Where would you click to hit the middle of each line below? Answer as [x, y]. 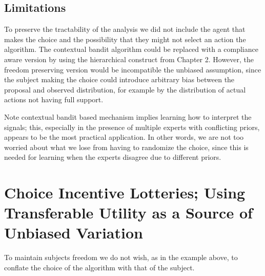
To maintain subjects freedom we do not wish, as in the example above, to [121, 257]
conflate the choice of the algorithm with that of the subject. [99, 268]
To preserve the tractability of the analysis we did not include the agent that [125, 29]
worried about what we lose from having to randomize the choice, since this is [126, 147]
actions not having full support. [54, 99]
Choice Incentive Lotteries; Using [125, 192]
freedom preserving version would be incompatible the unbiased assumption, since [133, 69]
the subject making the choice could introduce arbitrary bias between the [119, 79]
